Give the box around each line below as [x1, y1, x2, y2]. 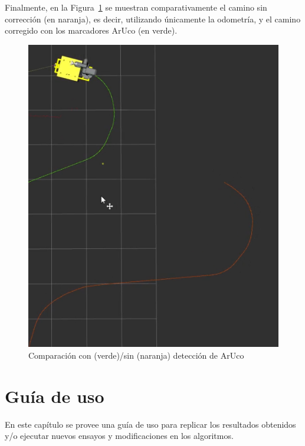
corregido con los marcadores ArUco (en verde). [5, 24, 178, 37]
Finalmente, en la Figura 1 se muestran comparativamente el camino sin [5, 1, 267, 13]
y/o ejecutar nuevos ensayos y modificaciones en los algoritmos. [5, 429, 234, 442]
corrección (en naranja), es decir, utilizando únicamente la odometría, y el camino [5, 12, 301, 25]
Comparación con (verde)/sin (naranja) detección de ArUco [28, 349, 244, 361]
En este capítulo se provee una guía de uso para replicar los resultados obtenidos [5, 418, 296, 430]
